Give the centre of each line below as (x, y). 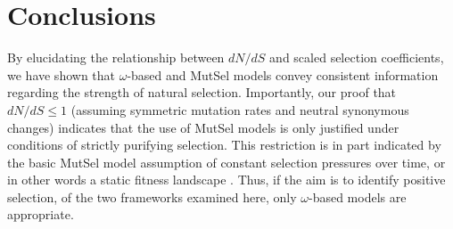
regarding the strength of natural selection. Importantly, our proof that (202, 92)
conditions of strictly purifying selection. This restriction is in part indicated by (224, 145)
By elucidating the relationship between (116, 57)
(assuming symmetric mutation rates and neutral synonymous (240, 109)
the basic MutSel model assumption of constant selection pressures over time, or (226, 162)
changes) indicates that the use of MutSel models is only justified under (203, 127)
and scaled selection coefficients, (357, 57)
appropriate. (41, 214)
